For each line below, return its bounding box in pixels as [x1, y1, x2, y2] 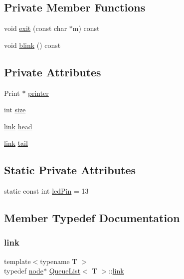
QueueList [49, 266, 81, 276]
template [4, 256, 31, 266]
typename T [40, 256, 77, 266]
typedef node [4, 266, 43, 276]
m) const [72, 23, 100, 33]
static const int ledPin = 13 [4, 186, 89, 196]
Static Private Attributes [4, 162, 136, 178]
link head [4, 121, 32, 131]
